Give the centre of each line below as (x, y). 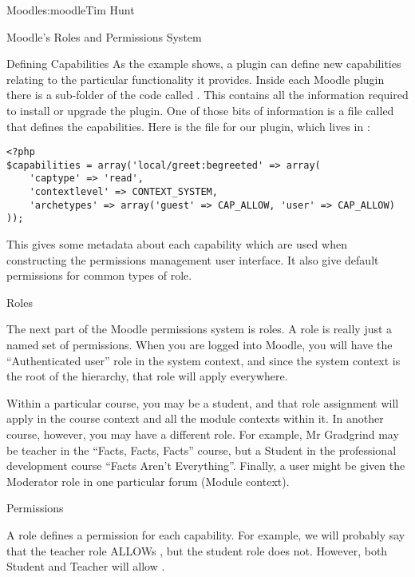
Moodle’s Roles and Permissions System (104, 36)
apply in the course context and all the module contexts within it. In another (195, 418)
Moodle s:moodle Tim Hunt (71, 10)
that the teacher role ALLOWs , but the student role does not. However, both (197, 550)
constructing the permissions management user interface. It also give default (193, 259)
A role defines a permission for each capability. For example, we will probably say (206, 535)
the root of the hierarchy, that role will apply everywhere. (147, 376)
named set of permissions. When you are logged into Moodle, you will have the (200, 345)
